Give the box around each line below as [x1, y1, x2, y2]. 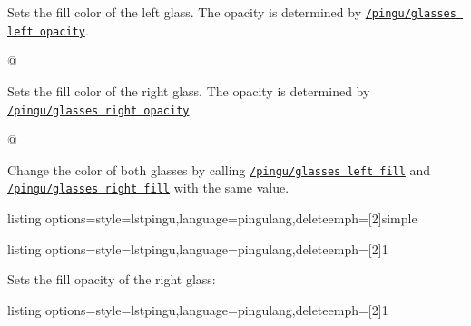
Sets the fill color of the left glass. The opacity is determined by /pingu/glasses [7, 3, 456, 21]
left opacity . [7, 20, 89, 39]
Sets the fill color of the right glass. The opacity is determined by [7, 81, 370, 100]
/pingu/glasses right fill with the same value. [7, 178, 289, 197]
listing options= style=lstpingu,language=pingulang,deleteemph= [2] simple [7, 209, 417, 228]
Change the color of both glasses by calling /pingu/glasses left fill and [7, 160, 431, 179]
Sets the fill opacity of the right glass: [7, 270, 216, 289]
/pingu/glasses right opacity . [7, 99, 193, 118]
